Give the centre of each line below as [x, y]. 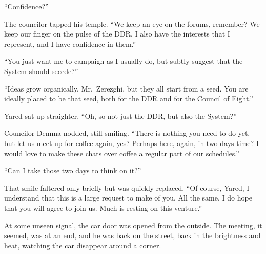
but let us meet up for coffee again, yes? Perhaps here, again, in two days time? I [131, 143]
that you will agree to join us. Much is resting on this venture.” [103, 207]
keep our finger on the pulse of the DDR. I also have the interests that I [117, 34]
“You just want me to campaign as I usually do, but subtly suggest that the [124, 61]
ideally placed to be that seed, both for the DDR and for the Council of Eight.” [129, 98]
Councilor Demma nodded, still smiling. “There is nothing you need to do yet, [127, 133]
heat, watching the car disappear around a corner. [83, 245]
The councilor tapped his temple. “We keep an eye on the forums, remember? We [132, 23]
